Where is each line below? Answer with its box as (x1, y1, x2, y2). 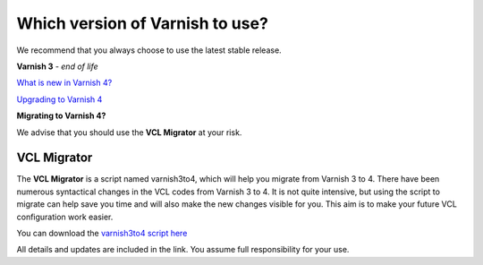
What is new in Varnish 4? (16, 77, 113, 89)
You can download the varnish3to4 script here (16, 227, 188, 238)
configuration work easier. (16, 211, 114, 222)
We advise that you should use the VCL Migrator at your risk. (16, 126, 242, 138)
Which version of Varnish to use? (16, 13, 268, 33)
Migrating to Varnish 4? (16, 110, 106, 121)
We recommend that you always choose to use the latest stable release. (16, 45, 282, 56)
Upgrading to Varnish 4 (16, 94, 103, 105)
